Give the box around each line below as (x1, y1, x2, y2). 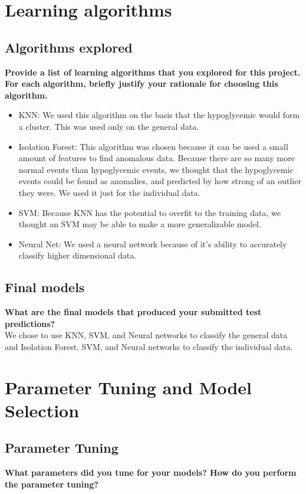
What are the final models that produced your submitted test (5, 306, 262, 318)
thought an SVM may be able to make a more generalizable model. (18, 218, 261, 230)
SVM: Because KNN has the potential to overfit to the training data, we (18, 206, 281, 218)
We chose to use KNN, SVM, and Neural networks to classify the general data (5, 329, 288, 341)
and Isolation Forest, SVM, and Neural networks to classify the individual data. (5, 340, 293, 352)
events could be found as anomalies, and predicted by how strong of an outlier (18, 175, 301, 187)
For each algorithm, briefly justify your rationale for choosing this (5, 77, 278, 90)
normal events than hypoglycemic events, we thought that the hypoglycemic (18, 163, 294, 175)
